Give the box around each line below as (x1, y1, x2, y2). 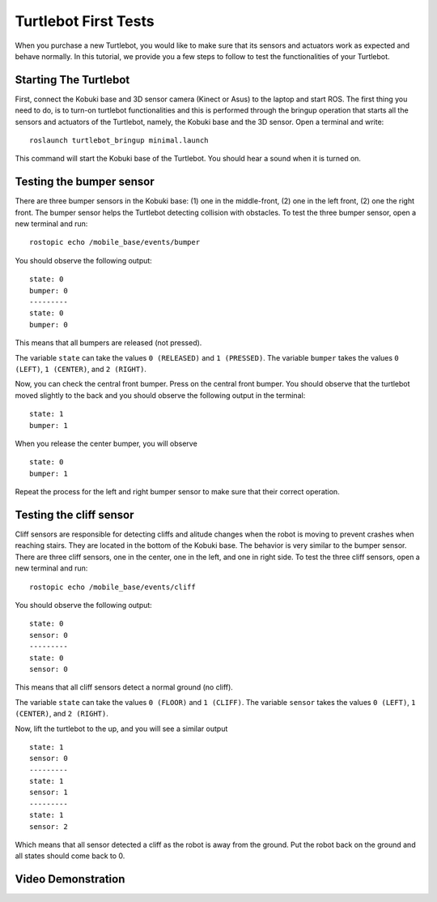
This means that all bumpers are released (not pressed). (15, 338, 202, 348)
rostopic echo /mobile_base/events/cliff (29, 582, 196, 592)
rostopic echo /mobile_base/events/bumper (29, 237, 201, 247)
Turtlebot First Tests (15, 12, 155, 30)
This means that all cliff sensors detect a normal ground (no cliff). (15, 682, 234, 692)
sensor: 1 (29, 788, 68, 797)
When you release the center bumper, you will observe (15, 438, 197, 448)
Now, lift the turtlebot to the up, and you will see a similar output (15, 724, 228, 733)
